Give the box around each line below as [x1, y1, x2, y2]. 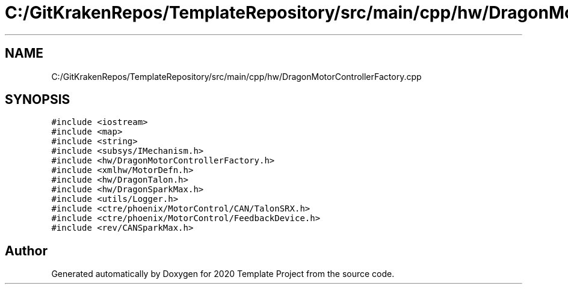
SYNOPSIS [5, 92, 70, 108]
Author [5, 243, 48, 258]
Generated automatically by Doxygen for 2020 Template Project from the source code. [51, 269, 395, 279]
